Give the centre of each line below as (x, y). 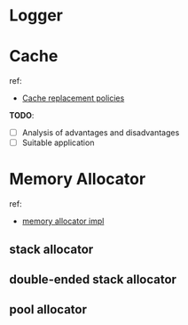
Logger (36, 16)
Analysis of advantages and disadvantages (101, 133)
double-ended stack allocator (93, 279)
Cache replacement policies (73, 98)
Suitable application (58, 142)
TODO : (22, 116)
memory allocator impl (63, 221)
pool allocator (48, 309)
